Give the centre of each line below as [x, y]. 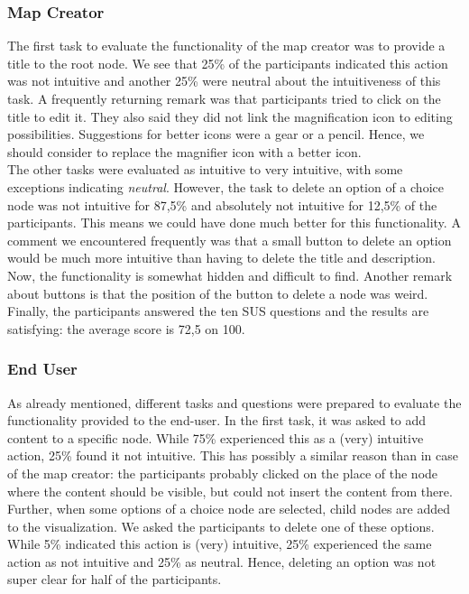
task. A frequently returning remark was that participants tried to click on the [224, 98]
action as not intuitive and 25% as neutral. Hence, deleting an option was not [222, 561]
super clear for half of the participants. [115, 579]
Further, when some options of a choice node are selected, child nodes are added [229, 509]
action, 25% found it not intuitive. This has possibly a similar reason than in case [233, 455]
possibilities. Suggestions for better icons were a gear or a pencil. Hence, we [216, 134]
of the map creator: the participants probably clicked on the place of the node [223, 473]
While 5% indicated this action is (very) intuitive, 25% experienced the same [220, 544]
